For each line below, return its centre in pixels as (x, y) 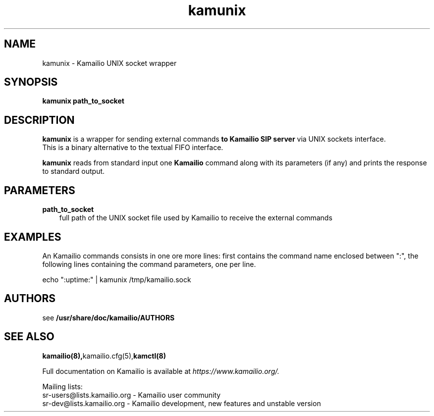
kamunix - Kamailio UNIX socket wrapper (109, 63)
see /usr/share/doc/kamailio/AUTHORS (108, 317)
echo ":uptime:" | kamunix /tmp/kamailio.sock (117, 279)
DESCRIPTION (39, 120)
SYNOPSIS (31, 82)
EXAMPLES (33, 237)
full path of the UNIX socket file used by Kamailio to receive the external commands (196, 218)
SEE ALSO (29, 337)
